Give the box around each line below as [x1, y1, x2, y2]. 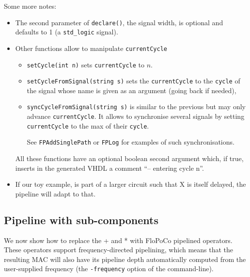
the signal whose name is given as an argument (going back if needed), [27, 85, 236, 95]
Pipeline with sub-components [4, 212, 158, 227]
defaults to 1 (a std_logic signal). [15, 27, 118, 37]
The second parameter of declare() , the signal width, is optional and [15, 17, 223, 27]
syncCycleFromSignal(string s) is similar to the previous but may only [27, 101, 246, 112]
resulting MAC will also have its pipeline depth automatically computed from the [4, 254, 246, 264]
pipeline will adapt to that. [15, 188, 96, 198]
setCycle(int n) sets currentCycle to [27, 59, 145, 69]
